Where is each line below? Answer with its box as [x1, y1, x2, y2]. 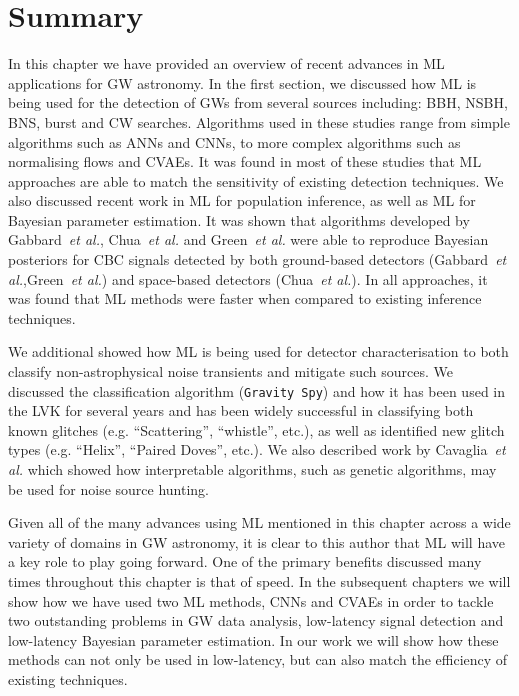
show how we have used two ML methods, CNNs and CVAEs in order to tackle [8, 590, 494, 611]
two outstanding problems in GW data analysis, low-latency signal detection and [8, 610, 504, 631]
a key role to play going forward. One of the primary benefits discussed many [8, 551, 482, 572]
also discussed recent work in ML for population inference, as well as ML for [8, 190, 476, 211]
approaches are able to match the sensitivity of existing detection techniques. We [8, 170, 504, 191]
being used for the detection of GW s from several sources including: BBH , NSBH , [8, 92, 508, 113]
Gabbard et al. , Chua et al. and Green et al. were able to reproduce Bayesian [8, 229, 489, 250]
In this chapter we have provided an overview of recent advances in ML [8, 53, 445, 74]
